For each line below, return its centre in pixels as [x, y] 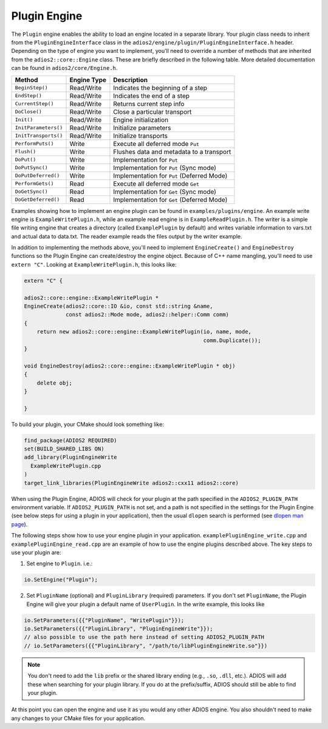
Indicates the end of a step [152, 96]
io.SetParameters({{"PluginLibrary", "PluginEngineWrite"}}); [118, 629]
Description [131, 80]
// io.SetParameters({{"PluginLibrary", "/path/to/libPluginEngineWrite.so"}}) [146, 646]
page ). [19, 524]
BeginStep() [31, 88]
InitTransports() [39, 136]
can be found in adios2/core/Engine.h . [64, 68]
